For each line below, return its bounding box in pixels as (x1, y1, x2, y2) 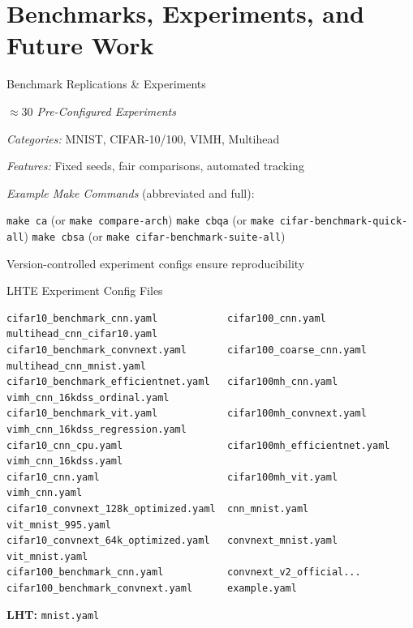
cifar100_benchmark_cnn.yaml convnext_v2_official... (6, 566, 361, 579)
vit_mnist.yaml (6, 550, 88, 562)
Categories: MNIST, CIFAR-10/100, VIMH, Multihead (6, 130, 280, 147)
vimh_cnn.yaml (6, 487, 83, 499)
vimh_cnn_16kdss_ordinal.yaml (6, 391, 170, 404)
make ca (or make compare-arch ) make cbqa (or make (6, 211, 274, 229)
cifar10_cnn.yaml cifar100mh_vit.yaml (6, 471, 338, 483)
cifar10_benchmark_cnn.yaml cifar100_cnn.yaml (6, 312, 326, 324)
